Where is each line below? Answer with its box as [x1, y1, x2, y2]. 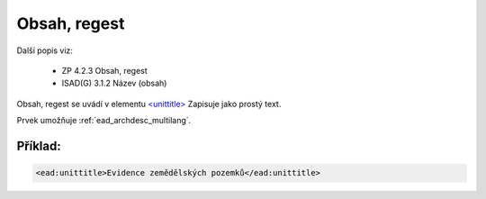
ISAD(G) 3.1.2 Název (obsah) [61, 77, 167, 89]
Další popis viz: [16, 45, 74, 56]
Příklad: [16, 138, 62, 153]
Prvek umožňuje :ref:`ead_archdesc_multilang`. [16, 115, 192, 126]
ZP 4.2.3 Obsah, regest [61, 65, 148, 76]
